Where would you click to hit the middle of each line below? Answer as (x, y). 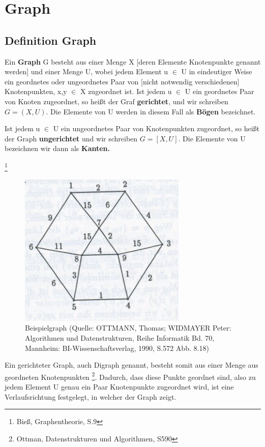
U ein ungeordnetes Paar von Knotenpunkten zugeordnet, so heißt (156, 128)
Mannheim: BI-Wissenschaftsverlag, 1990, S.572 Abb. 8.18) (117, 348)
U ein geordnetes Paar (219, 91)
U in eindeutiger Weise (217, 71)
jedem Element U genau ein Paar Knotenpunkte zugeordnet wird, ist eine (119, 386)
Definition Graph (51, 40)
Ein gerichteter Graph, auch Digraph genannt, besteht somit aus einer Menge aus (131, 365)
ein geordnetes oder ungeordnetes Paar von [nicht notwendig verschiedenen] (122, 81)
